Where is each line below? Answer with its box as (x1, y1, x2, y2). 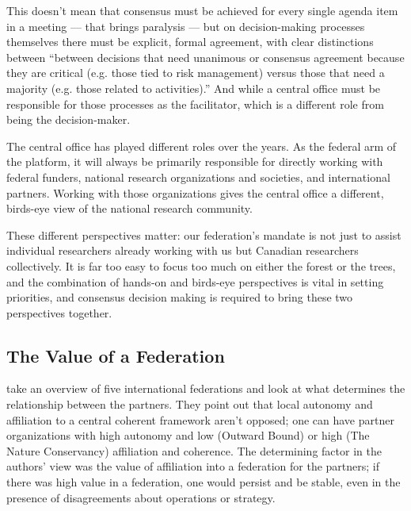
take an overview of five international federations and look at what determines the (6, 380, 405, 397)
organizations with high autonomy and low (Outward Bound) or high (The (6, 427, 370, 444)
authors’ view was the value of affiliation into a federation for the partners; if (6, 458, 380, 474)
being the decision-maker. (6, 111, 131, 128)
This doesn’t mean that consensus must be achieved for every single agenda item (6, 2, 398, 18)
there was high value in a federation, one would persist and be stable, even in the (6, 474, 401, 490)
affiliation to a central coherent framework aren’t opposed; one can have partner (6, 411, 394, 428)
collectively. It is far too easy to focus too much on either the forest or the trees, (6, 257, 396, 274)
